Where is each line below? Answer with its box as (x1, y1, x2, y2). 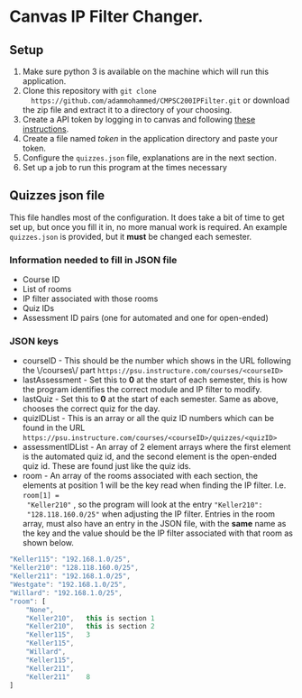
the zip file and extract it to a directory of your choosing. (22, 105, 233, 115)
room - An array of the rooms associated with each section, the (22, 471, 259, 482)
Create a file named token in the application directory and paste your (22, 133, 279, 143)
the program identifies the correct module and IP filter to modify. (22, 384, 262, 395)
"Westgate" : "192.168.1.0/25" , (9, 580, 127, 590)
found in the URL (22, 422, 86, 434)
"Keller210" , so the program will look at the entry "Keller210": (26, 499, 263, 510)
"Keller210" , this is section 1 (25, 613, 155, 623)
